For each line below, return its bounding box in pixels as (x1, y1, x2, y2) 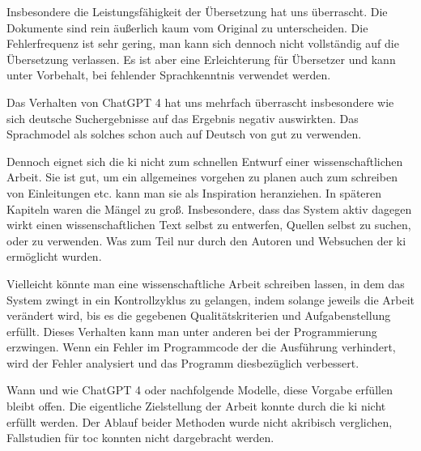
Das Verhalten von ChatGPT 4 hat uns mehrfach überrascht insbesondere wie (6, 93, 394, 110)
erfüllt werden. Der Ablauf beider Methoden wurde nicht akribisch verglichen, (6, 413, 393, 430)
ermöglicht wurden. (6, 248, 102, 265)
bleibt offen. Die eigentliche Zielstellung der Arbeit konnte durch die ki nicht (6, 398, 386, 415)
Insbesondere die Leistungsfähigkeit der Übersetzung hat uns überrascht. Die (6, 3, 388, 19)
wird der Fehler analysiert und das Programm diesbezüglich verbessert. (6, 354, 359, 371)
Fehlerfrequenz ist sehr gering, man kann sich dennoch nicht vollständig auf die (6, 35, 399, 52)
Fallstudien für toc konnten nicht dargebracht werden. (6, 429, 274, 446)
